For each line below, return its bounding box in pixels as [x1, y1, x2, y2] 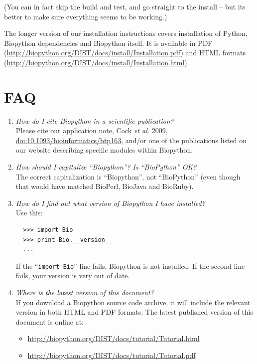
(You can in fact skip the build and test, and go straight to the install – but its [4, 1, 246, 11]
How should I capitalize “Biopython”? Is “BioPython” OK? [15, 162, 197, 172]
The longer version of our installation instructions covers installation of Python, [4, 28, 248, 38]
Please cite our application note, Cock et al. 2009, [15, 125, 168, 136]
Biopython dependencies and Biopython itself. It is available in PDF [4, 37, 213, 48]
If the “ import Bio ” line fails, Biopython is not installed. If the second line [15, 260, 245, 271]
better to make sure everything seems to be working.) [4, 11, 167, 21]
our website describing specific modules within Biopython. [15, 145, 193, 155]
